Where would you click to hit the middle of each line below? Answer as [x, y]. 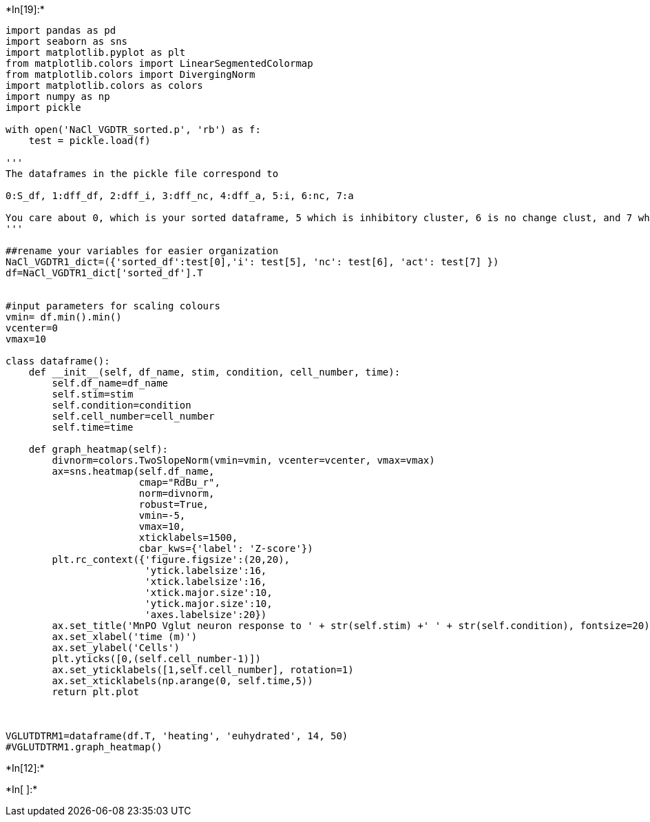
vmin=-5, [162, 515]
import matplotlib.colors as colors [104, 85]
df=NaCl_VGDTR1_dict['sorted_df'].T [104, 273]
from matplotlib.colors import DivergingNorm [130, 74]
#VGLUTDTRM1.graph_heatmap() [84, 747]
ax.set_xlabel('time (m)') [125, 637]
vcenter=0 [32, 328]
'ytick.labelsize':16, [206, 571]
